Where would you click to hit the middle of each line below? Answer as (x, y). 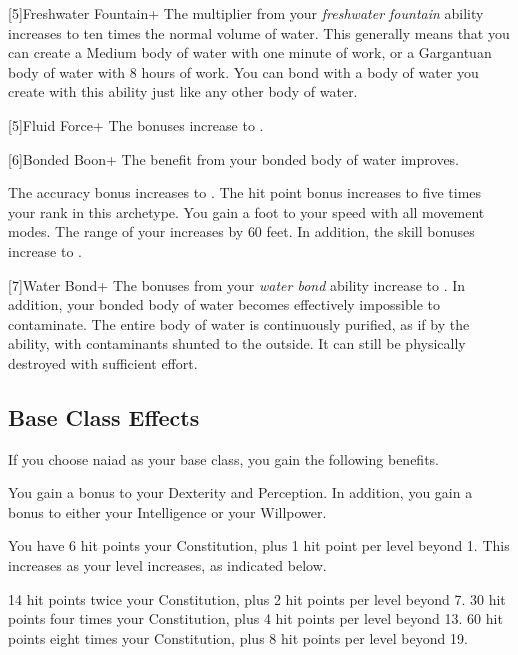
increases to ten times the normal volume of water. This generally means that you (259, 32)
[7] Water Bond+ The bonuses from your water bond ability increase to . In (237, 284)
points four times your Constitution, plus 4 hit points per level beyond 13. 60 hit (255, 618)
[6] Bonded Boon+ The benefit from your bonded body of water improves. (234, 158)
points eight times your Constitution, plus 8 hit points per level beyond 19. (238, 637)
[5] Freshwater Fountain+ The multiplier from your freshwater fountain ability (246, 13)
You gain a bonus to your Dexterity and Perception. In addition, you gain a (240, 492)
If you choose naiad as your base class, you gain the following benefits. (223, 458)
